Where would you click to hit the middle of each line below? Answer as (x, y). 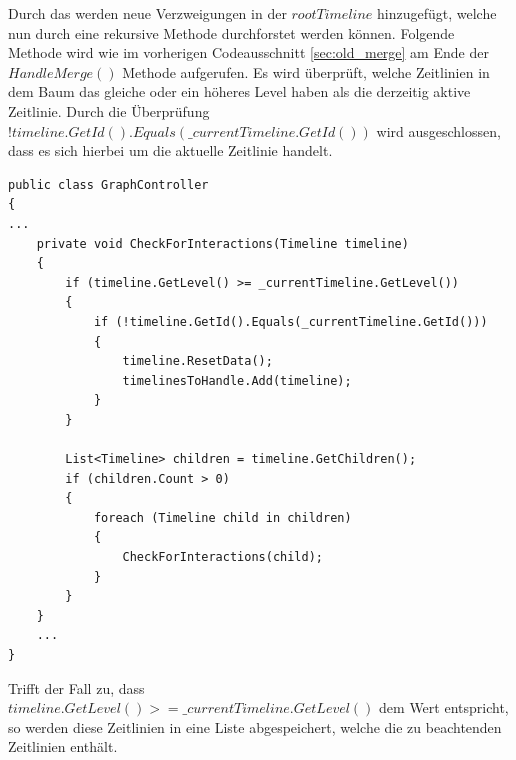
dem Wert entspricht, (444, 707)
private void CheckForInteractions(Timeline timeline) (222, 243)
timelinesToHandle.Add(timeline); (237, 380)
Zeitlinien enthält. (63, 746)
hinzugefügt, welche (437, 13)
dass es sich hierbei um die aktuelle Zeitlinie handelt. (170, 150)
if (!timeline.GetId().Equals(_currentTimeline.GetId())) (290, 321)
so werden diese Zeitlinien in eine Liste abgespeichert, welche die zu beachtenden (255, 726)
